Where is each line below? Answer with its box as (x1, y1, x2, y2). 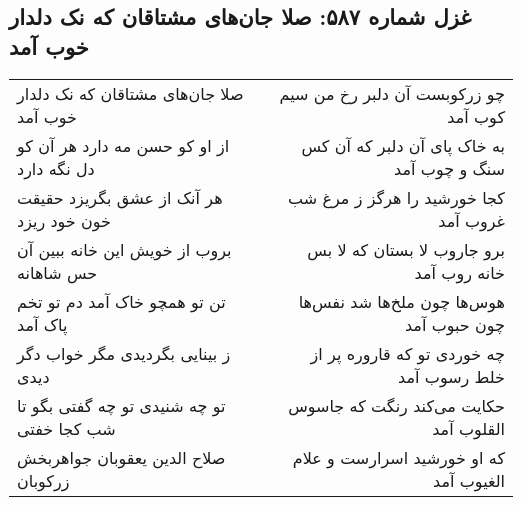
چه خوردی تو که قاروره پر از (310, 341, 505, 365)
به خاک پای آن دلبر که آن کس (301, 133, 505, 157)
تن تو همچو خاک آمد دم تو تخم (17, 289, 226, 313)
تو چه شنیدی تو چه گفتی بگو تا (17, 393, 226, 417)
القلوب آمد (432, 416, 505, 440)
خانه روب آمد (414, 260, 505, 284)
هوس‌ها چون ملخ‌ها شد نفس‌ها (298, 289, 505, 313)
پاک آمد (17, 312, 68, 336)
